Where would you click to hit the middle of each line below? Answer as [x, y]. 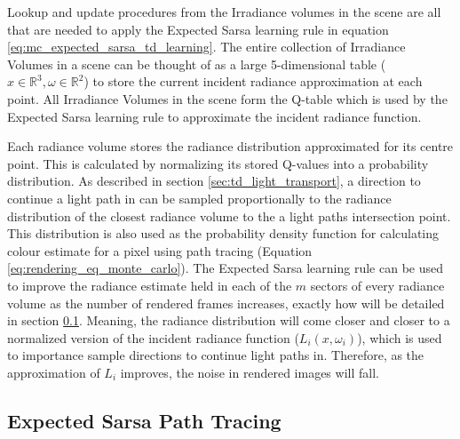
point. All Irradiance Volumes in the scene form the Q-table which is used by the [227, 98]
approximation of [54, 372]
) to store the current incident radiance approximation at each [253, 81]
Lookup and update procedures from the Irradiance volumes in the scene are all [224, 12]
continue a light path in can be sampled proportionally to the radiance [199, 198]
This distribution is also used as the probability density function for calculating [223, 233]
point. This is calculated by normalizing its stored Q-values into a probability [218, 163]
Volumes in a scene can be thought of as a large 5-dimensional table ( [197, 64]
